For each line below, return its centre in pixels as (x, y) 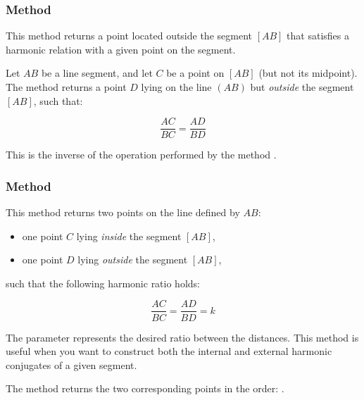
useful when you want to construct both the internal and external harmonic (169, 351)
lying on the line (176, 87)
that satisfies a (318, 36)
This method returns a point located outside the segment (129, 36)
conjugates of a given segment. (71, 364)
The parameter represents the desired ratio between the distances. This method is (182, 337)
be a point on (195, 73)
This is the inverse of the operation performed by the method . (141, 155)
